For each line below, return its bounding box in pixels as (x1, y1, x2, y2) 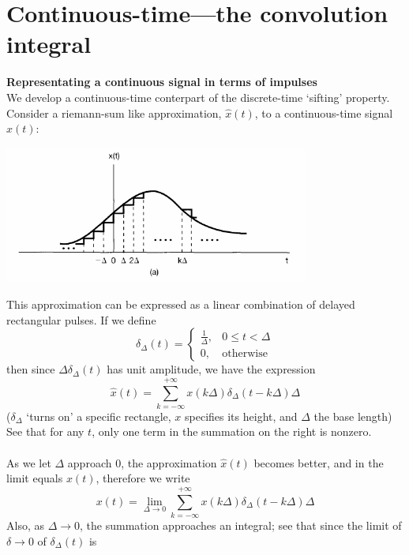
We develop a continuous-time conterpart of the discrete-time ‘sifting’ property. (6, 88, 390, 105)
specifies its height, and (185, 407, 298, 424)
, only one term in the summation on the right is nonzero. (92, 423, 372, 440)
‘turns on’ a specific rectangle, (26, 407, 171, 424)
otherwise (222, 347, 268, 359)
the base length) (313, 407, 392, 424)
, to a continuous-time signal (254, 104, 393, 121)
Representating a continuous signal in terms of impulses (6, 73, 317, 90)
